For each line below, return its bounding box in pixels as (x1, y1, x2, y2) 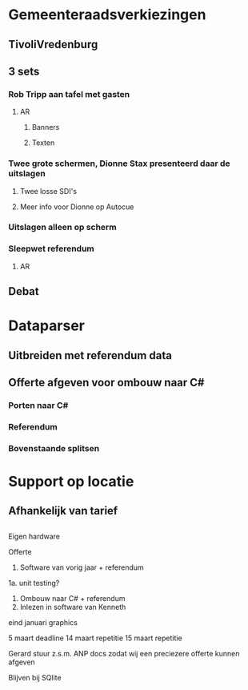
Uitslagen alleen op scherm (8, 222, 118, 233)
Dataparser (8, 317, 86, 335)
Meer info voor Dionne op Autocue (19, 202, 134, 212)
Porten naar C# (8, 400, 69, 411)
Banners (31, 123, 60, 132)
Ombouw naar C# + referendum (19, 593, 126, 603)
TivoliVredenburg (8, 38, 98, 51)
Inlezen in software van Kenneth (19, 602, 126, 611)
